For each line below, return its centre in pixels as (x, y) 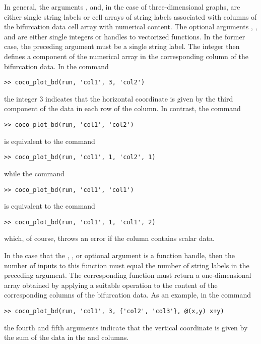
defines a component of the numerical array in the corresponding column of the (126, 56)
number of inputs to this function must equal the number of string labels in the (127, 265)
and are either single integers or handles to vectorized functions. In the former (125, 36)
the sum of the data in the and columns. (67, 337)
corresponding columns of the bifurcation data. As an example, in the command (127, 295)
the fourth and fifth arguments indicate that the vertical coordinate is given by (126, 327)
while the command (34, 173)
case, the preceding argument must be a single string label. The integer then (122, 46)
